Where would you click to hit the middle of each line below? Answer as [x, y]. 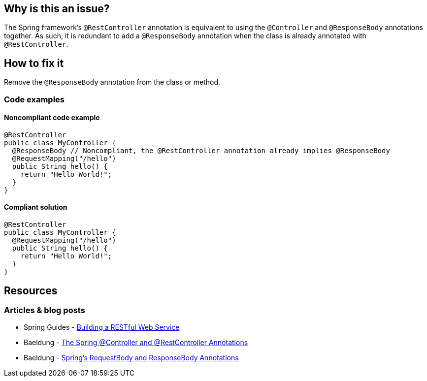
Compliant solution [36, 207]
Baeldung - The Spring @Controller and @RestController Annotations [136, 343]
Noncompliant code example [52, 118]
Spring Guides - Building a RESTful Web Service [102, 327]
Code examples [34, 99]
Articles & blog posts [45, 310]
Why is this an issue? [57, 9]
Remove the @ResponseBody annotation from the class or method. [112, 82]
